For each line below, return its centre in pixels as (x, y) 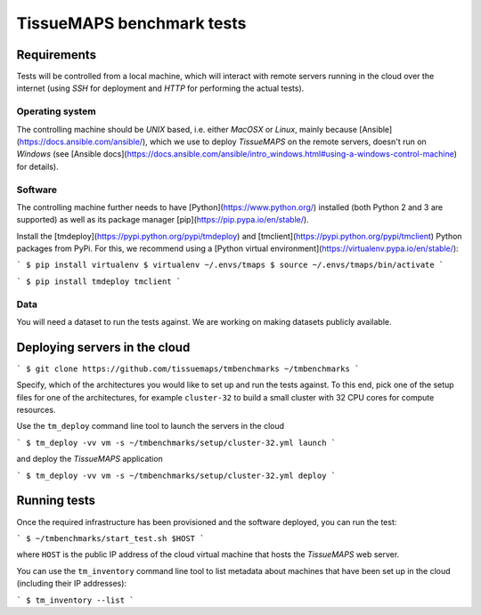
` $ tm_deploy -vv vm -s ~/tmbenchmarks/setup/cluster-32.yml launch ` (176, 442)
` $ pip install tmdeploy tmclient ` (99, 281)
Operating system (57, 111)
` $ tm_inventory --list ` (75, 600)
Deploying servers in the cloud (103, 347)
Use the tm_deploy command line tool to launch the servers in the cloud (151, 426)
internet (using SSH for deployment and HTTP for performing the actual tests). (160, 88)
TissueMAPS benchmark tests (131, 23)
